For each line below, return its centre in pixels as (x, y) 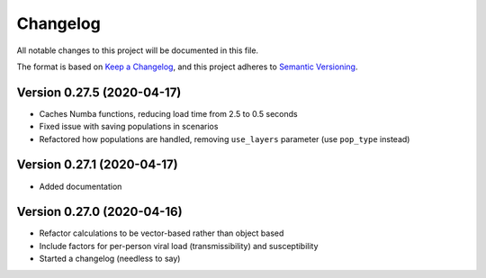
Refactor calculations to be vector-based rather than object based (162, 233)
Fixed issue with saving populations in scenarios (129, 127)
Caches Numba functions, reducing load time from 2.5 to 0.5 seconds (168, 113)
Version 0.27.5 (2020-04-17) (99, 92)
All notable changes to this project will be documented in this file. (138, 50)
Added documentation (81, 186)
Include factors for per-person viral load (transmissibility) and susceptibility (179, 246)
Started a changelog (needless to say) (110, 259)
